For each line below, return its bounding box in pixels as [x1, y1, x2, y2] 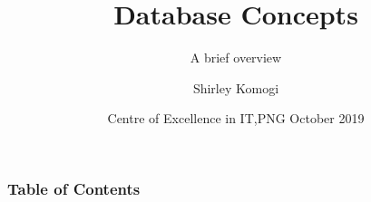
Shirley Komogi [192, 78, 279, 97]
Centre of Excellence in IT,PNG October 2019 [107, 109, 365, 128]
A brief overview [190, 48, 282, 67]
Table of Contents [7, 177, 141, 199]
